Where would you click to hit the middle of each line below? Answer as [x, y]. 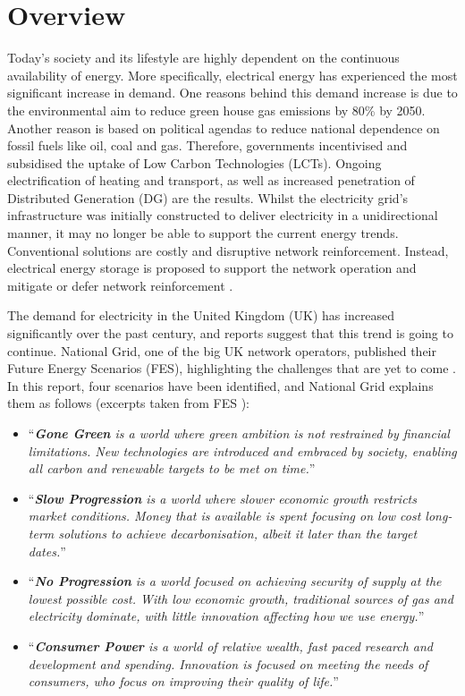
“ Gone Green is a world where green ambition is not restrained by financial [239, 433]
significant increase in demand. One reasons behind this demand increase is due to [232, 93]
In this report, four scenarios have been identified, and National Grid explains [220, 385]
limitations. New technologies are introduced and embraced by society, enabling [242, 450]
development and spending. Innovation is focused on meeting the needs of [228, 663]
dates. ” [47, 551]
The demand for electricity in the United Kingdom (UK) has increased [201, 315]
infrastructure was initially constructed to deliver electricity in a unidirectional [223, 215]
